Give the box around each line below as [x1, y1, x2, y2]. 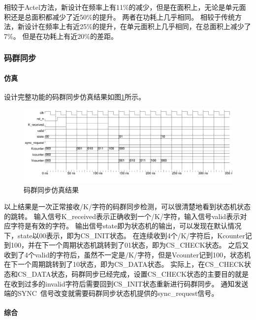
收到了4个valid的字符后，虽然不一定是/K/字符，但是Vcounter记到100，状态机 [4, 249, 251, 259]
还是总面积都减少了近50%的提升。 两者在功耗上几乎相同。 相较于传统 [10, 11, 235, 22]
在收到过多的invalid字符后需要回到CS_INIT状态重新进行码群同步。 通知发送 [4, 278, 249, 288]
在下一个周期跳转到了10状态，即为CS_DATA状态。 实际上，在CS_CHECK [4, 259, 244, 269]
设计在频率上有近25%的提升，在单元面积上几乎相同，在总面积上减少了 [24, 21, 251, 32]
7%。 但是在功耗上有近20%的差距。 [4, 31, 118, 41]
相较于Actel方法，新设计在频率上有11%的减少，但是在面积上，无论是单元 [4, 2, 239, 12]
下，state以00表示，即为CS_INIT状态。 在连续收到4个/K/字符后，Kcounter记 [4, 230, 252, 240]
